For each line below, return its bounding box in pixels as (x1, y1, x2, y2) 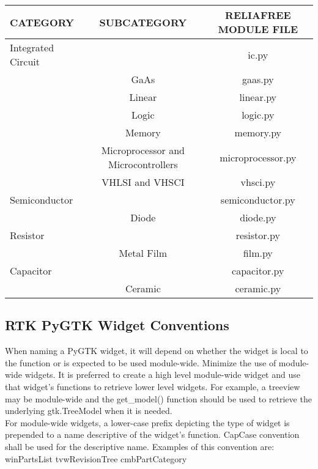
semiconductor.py (220, 193, 295, 207)
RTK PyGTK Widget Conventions (5, 316, 229, 334)
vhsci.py (240, 175, 276, 189)
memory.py (234, 125, 282, 139)
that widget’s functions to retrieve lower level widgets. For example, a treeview (5, 380, 300, 393)
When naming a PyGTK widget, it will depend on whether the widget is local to (5, 344, 308, 357)
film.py (243, 246, 273, 260)
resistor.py (235, 228, 280, 242)
